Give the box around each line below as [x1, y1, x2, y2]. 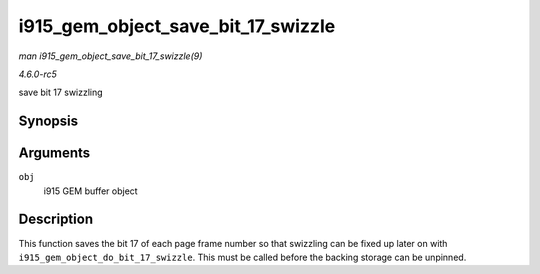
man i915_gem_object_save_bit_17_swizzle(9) [18, 50, 203, 62]
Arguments [18, 145, 91, 162]
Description [18, 211, 94, 228]
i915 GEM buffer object [43, 185, 139, 197]
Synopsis [18, 113, 79, 130]
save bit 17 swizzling [18, 86, 104, 99]
